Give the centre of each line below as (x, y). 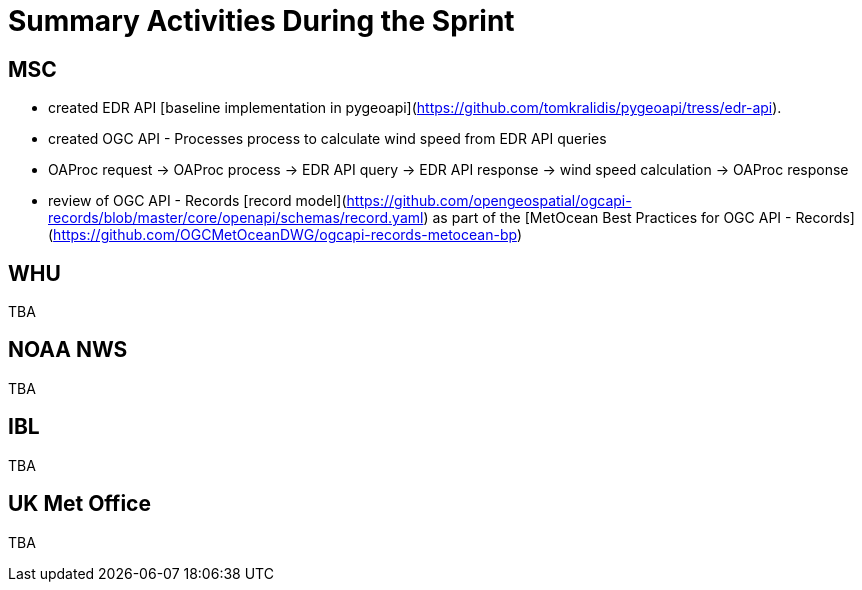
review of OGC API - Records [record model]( (197, 201)
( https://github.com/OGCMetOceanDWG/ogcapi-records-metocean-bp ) (285, 235)
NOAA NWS (68, 350)
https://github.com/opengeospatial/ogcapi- (489, 201)
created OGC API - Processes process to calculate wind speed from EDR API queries (327, 139)
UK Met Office (79, 504)
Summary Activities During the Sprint (261, 21)
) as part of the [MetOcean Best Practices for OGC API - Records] (639, 218)
